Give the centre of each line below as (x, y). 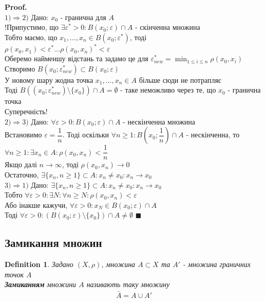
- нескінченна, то (213, 135)
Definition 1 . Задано (39, 264)
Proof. (16, 7)
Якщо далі (21, 164)
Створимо (20, 68)
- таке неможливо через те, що (168, 90)
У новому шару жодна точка (49, 79)
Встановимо (23, 135)
